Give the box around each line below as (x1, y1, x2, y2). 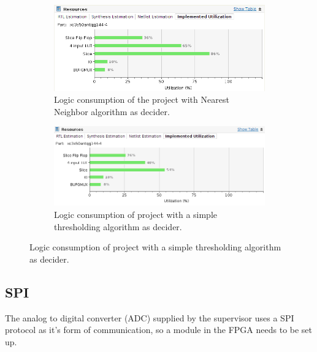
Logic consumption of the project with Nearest (54, 93, 229, 106)
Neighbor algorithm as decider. (54, 105, 170, 118)
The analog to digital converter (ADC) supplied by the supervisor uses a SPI (5, 311, 294, 324)
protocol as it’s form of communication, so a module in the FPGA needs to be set (5, 323, 313, 336)
